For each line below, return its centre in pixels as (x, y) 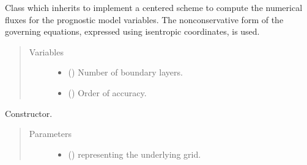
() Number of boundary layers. (125, 72)
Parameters (50, 134)
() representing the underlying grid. (135, 154)
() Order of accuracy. (107, 92)
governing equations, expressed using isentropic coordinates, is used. (132, 31)
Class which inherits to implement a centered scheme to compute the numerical (154, 7)
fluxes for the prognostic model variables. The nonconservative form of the (144, 19)
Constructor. (29, 113)
